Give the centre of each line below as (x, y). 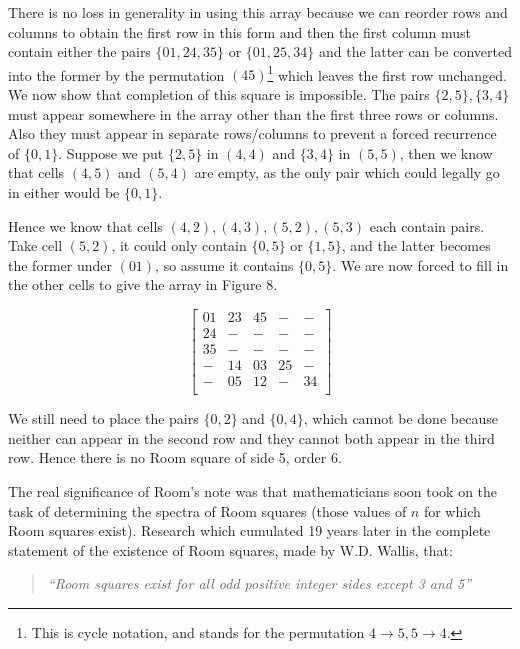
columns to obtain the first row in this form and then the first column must (239, 31)
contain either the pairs (79, 51)
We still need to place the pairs (103, 418)
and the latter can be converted (415, 51)
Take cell (35, 245)
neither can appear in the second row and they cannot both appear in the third (251, 437)
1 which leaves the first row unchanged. (387, 73)
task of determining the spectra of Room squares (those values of (207, 510)
